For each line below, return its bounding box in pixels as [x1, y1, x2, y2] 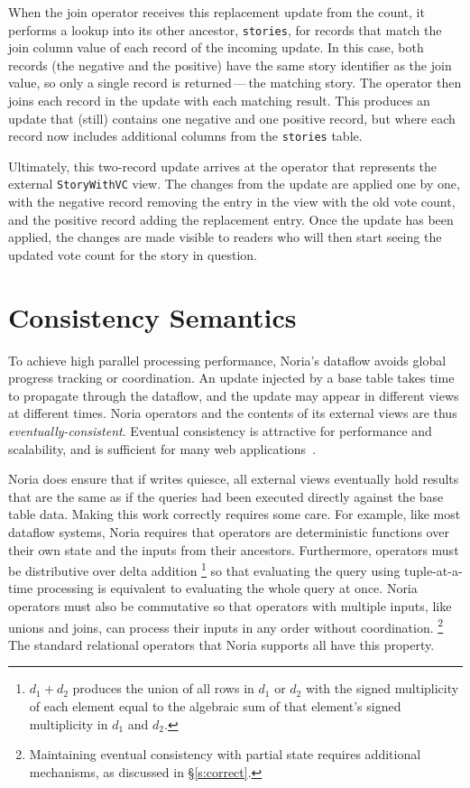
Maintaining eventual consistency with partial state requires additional [29, 745, 421, 764]
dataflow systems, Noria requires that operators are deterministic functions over [8, 522, 449, 541]
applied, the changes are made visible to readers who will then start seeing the [8, 227, 442, 246]
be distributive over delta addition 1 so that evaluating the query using [8, 559, 401, 579]
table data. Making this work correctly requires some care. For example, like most [8, 505, 461, 524]
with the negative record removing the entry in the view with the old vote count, [8, 192, 456, 211]
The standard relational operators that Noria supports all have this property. [8, 635, 435, 654]
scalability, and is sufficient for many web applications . [8, 439, 317, 458]
